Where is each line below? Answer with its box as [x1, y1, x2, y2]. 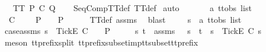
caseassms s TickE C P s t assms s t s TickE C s [4, 25, 262, 37]
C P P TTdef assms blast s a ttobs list [8, 13, 242, 25]
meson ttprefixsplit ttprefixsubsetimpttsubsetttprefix [4, 36, 198, 48]
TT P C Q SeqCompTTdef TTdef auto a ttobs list [12, 2, 252, 13]
